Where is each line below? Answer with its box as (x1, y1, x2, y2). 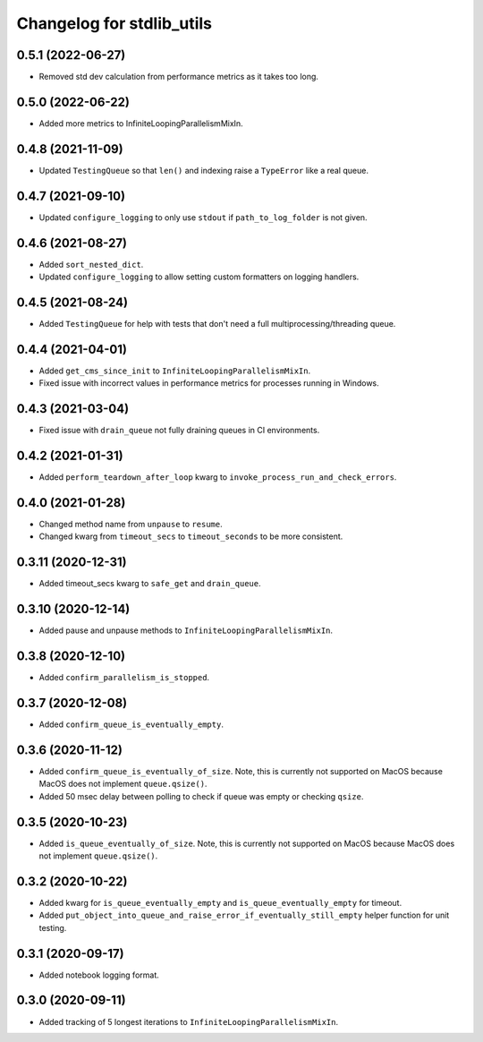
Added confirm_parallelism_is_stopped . (38, 672, 210, 683)
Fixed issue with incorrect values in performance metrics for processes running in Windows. (38, 378, 379, 389)
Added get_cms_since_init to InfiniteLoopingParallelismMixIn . (38, 365, 311, 376)
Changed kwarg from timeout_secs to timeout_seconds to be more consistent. (38, 531, 343, 542)
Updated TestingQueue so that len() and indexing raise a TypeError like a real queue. (38, 165, 369, 175)
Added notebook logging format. (38, 969, 160, 980)
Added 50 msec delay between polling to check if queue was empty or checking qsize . (38, 790, 364, 801)
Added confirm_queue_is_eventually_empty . (38, 719, 224, 730)
